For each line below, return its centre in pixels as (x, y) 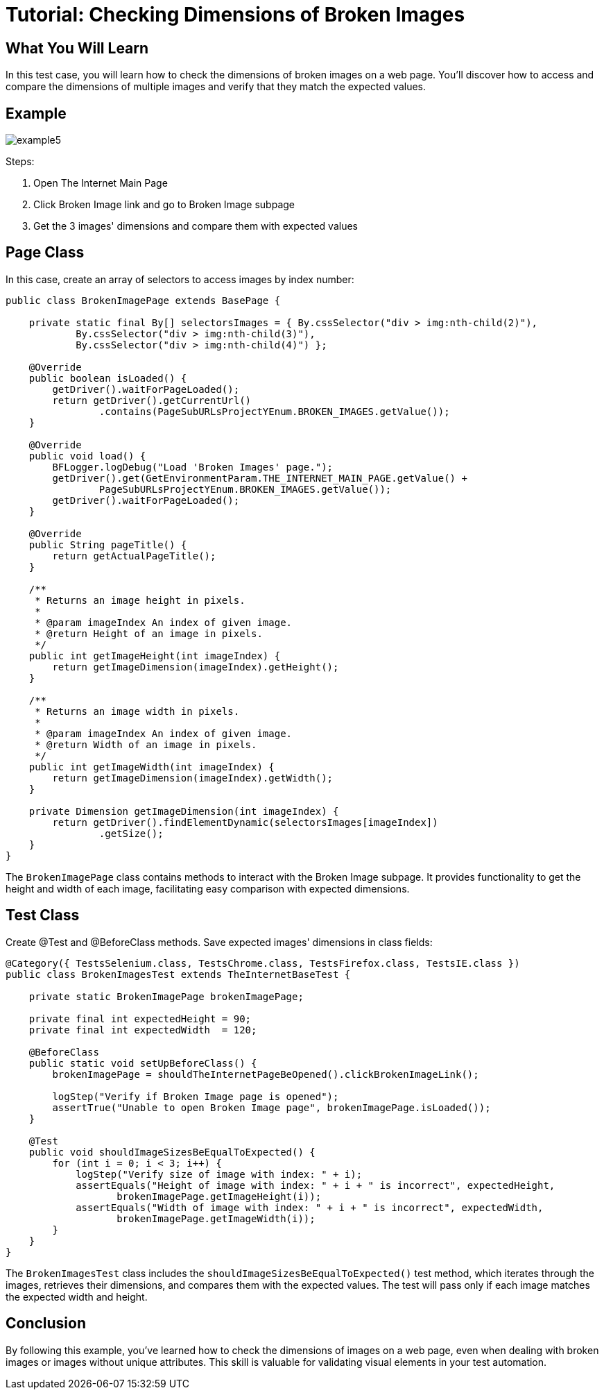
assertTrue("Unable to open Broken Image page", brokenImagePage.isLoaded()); (271, 1107)
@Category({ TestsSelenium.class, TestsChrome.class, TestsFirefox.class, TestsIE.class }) (263, 963)
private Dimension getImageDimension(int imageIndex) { (184, 811)
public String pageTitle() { (108, 544)
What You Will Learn (77, 48)
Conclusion (46, 1324)
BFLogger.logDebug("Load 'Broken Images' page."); (193, 467)
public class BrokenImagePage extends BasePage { (143, 300)
